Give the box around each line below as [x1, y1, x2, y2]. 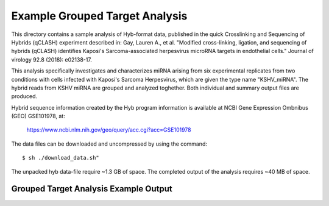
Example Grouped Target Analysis [11, 9, 188, 23]
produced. [11, 93, 38, 100]
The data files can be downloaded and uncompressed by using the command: [11, 140, 207, 147]
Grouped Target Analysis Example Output [11, 183, 173, 194]
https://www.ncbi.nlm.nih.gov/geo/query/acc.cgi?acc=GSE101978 [26, 126, 191, 133]
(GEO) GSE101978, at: [11, 113, 65, 120]
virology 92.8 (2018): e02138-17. [11, 55, 93, 63]
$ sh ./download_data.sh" [22, 154, 100, 162]
